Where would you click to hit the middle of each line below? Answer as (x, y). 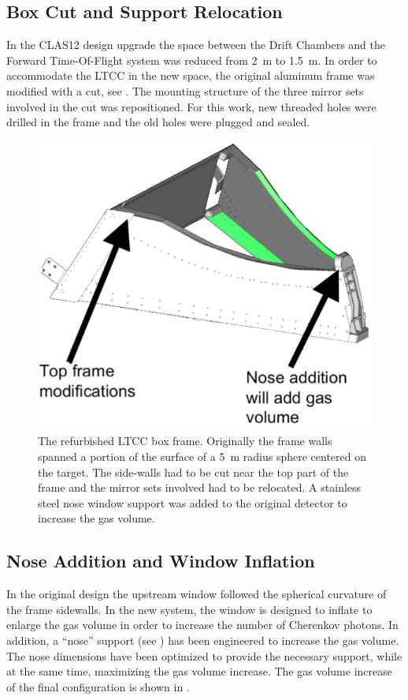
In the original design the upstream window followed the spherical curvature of (197, 594)
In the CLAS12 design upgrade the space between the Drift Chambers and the (196, 45)
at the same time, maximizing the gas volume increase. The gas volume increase (199, 671)
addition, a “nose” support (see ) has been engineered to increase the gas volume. (203, 640)
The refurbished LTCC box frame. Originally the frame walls (185, 441)
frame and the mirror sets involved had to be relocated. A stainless (200, 487)
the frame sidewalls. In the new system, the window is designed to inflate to (189, 609)
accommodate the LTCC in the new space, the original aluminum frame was (191, 75)
